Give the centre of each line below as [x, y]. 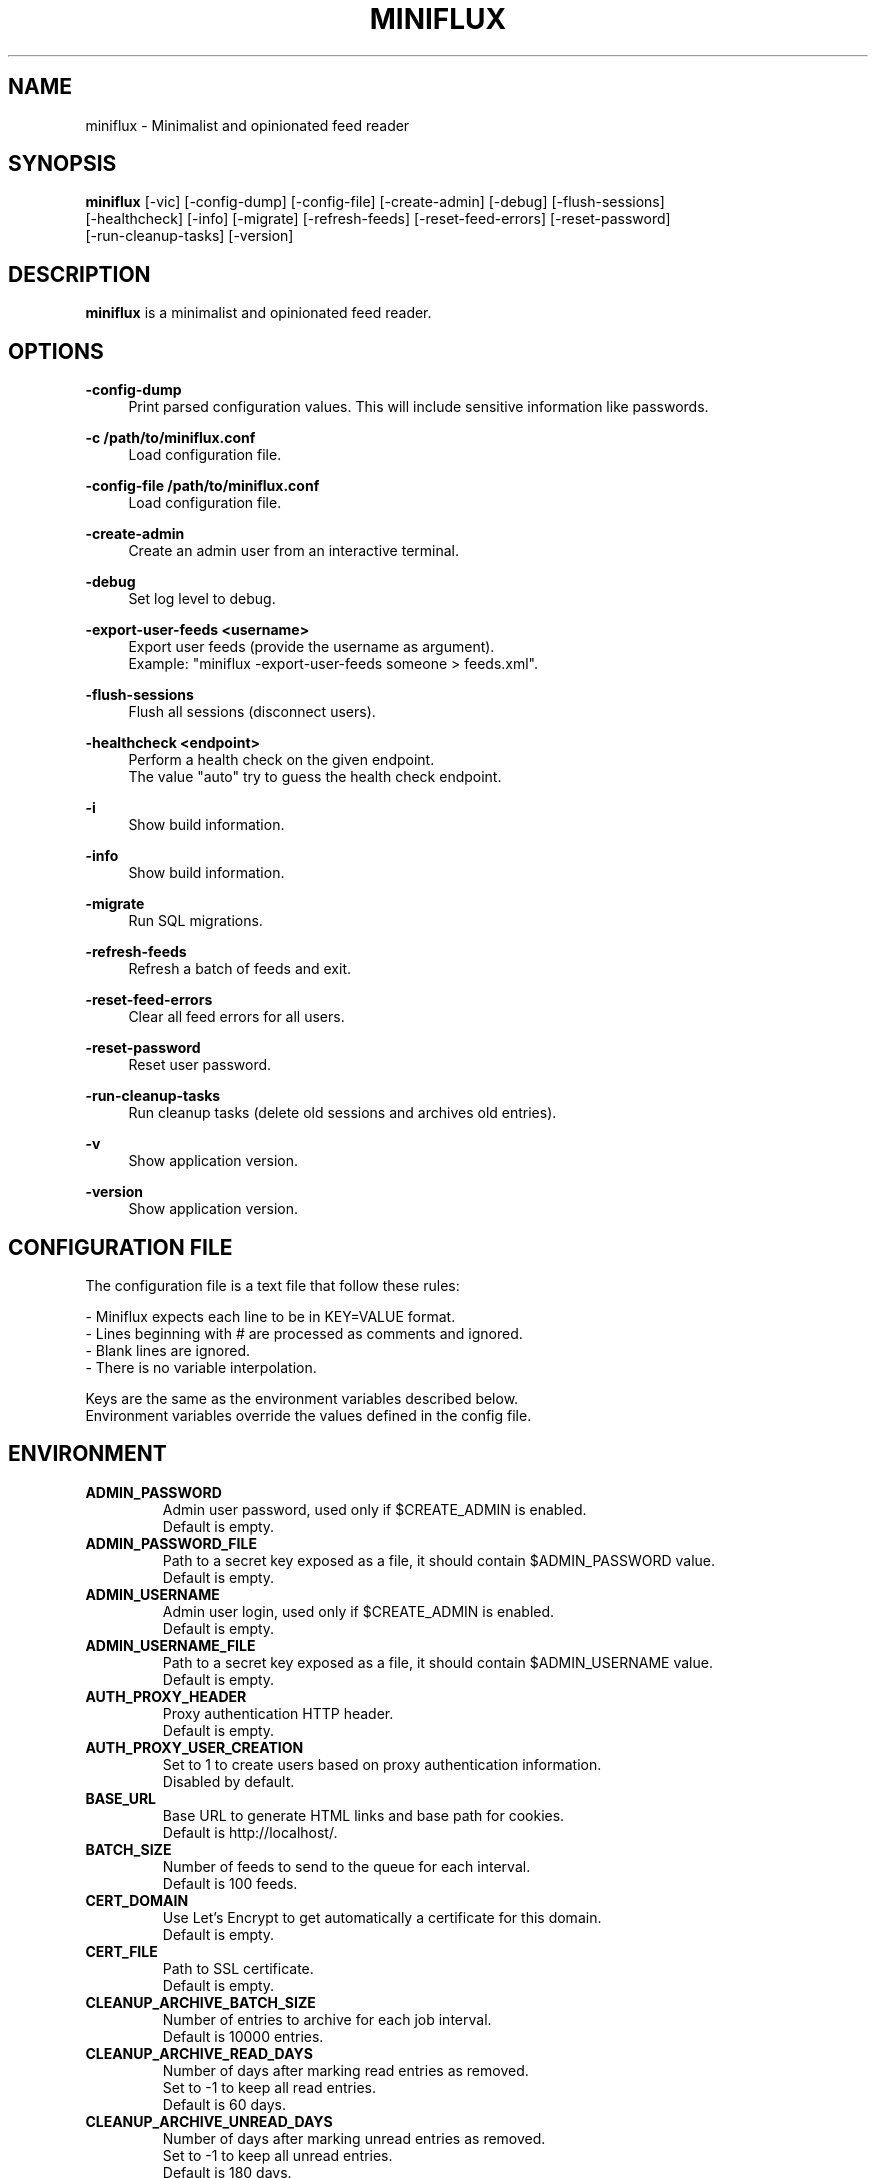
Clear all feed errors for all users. [236, 1017]
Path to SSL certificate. [238, 1968]
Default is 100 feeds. [230, 1883]
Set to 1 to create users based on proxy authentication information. [382, 1764]
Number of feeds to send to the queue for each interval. [346, 1866]
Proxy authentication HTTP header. [278, 1713]
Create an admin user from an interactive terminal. [294, 551]
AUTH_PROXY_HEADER [166, 1696]
